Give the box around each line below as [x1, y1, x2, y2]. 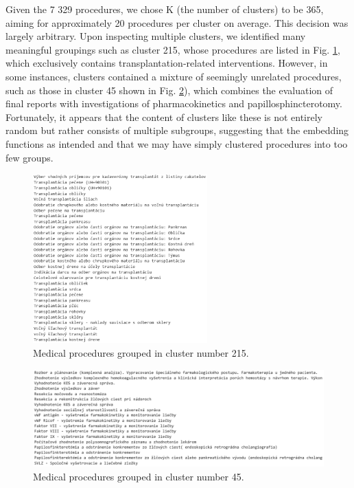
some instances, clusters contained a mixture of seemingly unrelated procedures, [5, 69, 342, 83]
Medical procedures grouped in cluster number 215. [33, 345, 249, 359]
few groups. [5, 150, 54, 164]
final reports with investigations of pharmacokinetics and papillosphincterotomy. [5, 96, 342, 111]
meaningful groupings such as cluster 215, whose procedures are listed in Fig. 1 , [5, 42, 340, 56]
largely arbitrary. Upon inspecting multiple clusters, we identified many [5, 29, 306, 43]
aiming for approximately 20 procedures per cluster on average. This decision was [5, 15, 349, 30]
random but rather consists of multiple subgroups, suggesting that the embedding [5, 123, 349, 137]
